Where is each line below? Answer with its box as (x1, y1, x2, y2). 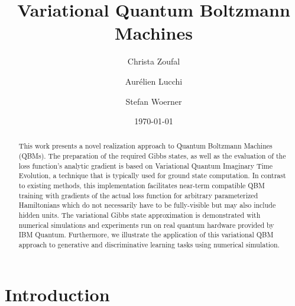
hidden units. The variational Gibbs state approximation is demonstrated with (18, 210, 261, 220)
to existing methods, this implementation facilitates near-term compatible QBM (18, 181, 265, 191)
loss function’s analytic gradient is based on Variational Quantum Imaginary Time (18, 160, 273, 170)
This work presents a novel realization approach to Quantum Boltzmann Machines (18, 141, 273, 151)
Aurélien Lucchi (125, 75, 183, 87)
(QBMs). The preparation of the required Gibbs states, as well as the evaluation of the (18, 151, 286, 161)
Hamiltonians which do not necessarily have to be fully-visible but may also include (18, 200, 276, 210)
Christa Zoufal (127, 55, 180, 67)
